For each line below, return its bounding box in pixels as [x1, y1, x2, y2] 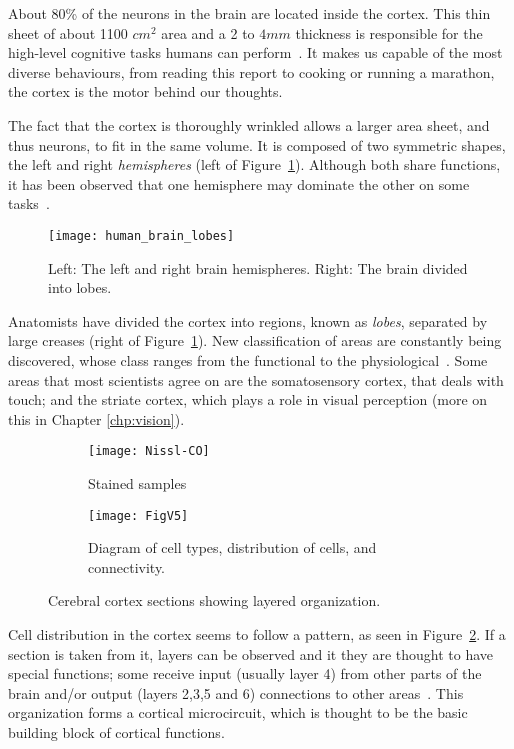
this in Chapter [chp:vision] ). [8, 408, 185, 429]
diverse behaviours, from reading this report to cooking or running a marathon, [8, 61, 495, 82]
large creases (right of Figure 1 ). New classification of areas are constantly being [8, 330, 502, 351]
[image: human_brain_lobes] [48, 228, 235, 243]
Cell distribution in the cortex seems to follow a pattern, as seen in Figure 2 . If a [8, 624, 506, 645]
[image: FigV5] [88, 508, 189, 523]
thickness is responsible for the [295, 22, 483, 43]
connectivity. [88, 556, 166, 577]
